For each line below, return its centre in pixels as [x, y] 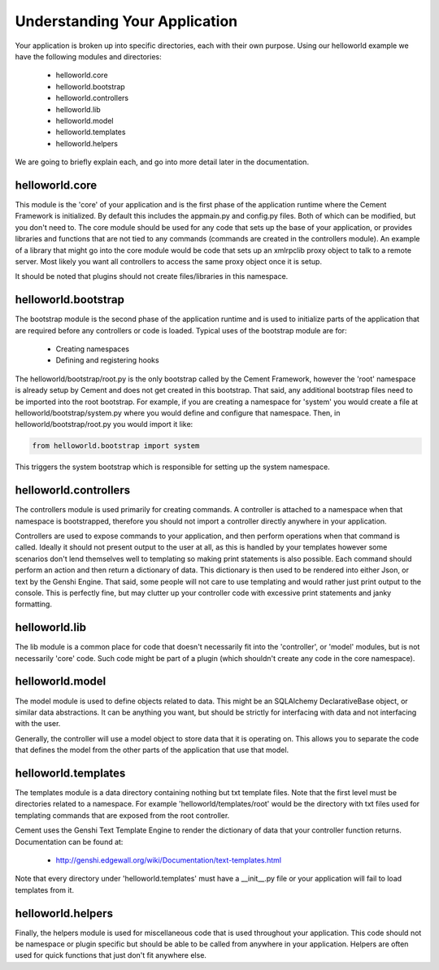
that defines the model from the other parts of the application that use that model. [152, 750]
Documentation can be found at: [69, 842]
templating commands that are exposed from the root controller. [122, 815]
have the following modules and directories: [88, 56]
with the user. [38, 724]
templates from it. [45, 890]
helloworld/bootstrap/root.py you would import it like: [104, 424]
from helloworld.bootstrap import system [116, 446]
